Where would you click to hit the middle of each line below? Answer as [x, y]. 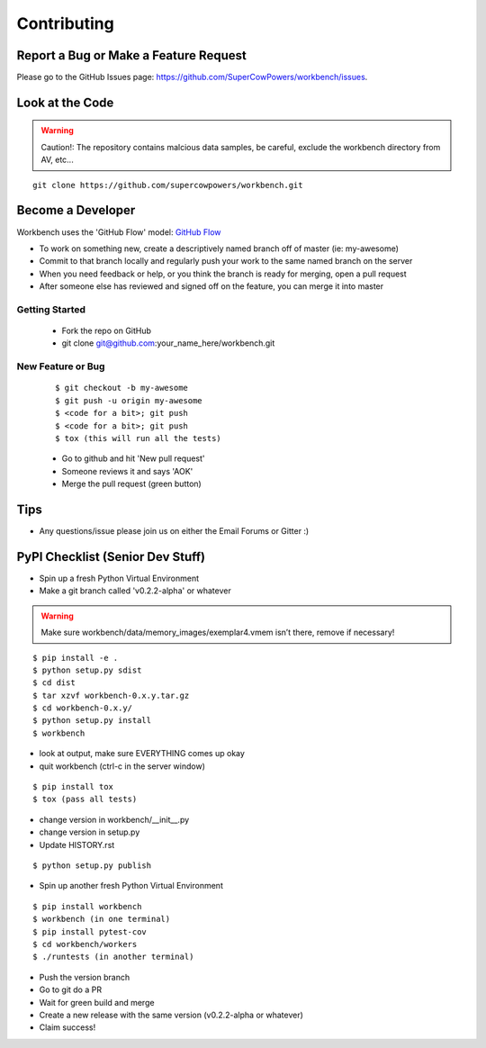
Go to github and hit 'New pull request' [134, 458]
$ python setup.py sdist [87, 670]
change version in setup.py [90, 832]
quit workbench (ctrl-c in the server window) [122, 766]
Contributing [65, 23]
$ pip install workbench [87, 906]
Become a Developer [76, 210]
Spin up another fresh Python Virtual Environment [131, 886]
